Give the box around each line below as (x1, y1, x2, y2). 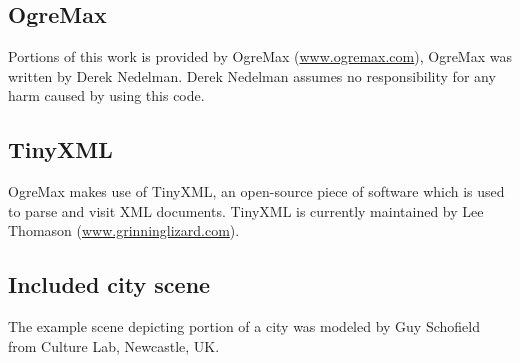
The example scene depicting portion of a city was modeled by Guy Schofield (8, 316, 480, 337)
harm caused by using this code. (8, 85, 205, 106)
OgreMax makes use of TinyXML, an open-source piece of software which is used (8, 181, 505, 202)
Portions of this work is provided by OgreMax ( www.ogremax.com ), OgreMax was (8, 46, 512, 67)
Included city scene (8, 269, 211, 300)
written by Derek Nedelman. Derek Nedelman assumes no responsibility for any (8, 65, 496, 86)
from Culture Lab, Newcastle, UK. (8, 335, 220, 356)
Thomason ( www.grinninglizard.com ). (8, 220, 240, 241)
